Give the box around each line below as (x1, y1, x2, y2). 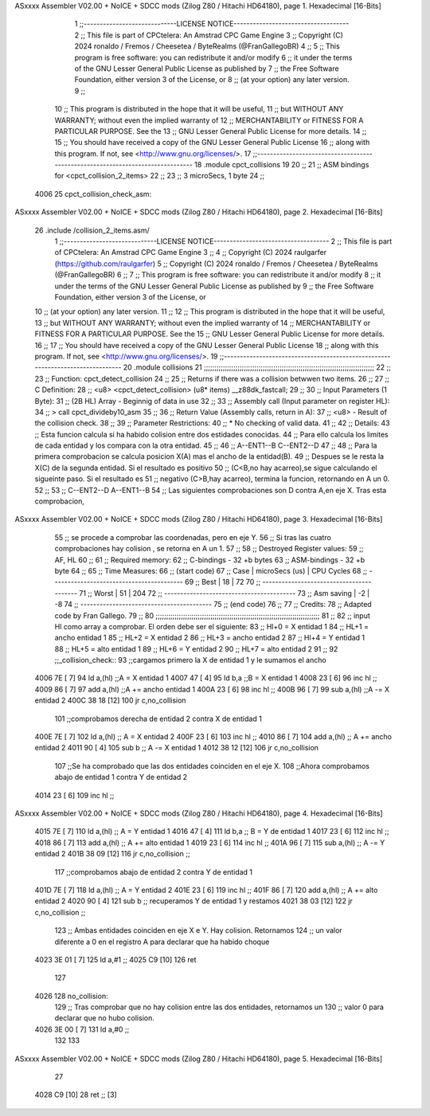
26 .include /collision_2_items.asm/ (34, 225, 150, 235)
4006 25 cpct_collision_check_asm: (34, 189, 152, 198)
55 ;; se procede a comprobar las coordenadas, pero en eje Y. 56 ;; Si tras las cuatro (54, 532, 332, 542)
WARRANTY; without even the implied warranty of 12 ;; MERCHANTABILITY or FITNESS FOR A (54, 116, 364, 125)
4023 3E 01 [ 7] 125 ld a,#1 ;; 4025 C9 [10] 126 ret (34, 954, 197, 964)
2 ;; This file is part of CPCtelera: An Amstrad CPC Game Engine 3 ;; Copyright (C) (74, 30, 344, 40)
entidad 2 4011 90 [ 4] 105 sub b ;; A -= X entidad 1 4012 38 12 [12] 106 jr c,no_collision (34, 743, 319, 753)
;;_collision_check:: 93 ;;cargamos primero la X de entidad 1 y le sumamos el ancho (54, 656, 326, 665)
